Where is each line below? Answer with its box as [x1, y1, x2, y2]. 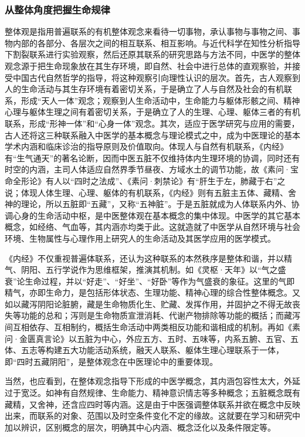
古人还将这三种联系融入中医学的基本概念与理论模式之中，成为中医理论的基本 [5, 128, 300, 141]
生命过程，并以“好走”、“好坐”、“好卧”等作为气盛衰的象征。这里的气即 [25, 275, 295, 287]
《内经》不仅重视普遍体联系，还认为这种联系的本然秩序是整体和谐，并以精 [5, 252, 292, 264]
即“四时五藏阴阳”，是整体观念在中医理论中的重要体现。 [5, 355, 218, 367]
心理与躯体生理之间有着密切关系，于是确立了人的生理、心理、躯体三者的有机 [5, 106, 300, 118]
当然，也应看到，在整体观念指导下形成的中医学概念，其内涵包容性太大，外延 [5, 375, 300, 387]
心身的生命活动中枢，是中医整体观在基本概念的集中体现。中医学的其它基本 [12, 209, 300, 221]
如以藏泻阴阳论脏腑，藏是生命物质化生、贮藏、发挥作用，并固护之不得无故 [5, 297, 292, 310]
